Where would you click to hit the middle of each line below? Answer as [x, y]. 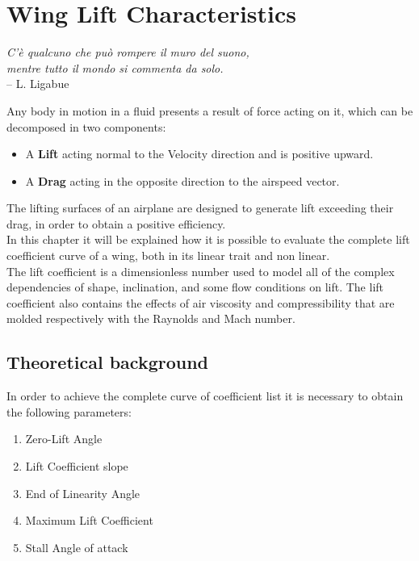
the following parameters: [69, 411]
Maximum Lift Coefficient [89, 520]
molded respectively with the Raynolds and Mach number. [151, 318]
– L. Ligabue [38, 84]
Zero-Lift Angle [64, 439]
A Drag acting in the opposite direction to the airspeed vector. [182, 180]
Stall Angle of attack [77, 547]
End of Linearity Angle [83, 493]
